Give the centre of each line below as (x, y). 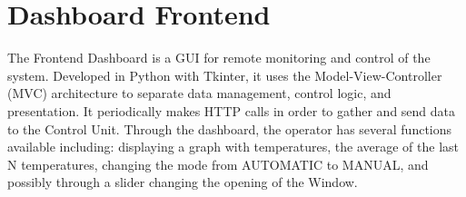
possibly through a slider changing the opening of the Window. (183, 182)
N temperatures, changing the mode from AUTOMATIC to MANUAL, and (218, 164)
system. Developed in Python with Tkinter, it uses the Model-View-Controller (225, 75)
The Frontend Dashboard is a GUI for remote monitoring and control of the (219, 58)
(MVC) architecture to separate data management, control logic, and (199, 93)
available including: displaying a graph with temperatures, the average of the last (233, 147)
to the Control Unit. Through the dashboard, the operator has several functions (230, 128)
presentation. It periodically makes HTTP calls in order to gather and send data (232, 110)
